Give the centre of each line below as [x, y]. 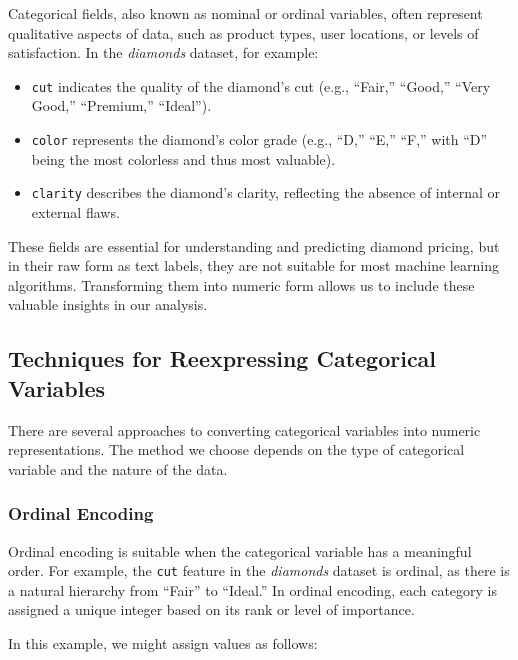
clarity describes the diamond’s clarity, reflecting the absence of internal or [266, 192]
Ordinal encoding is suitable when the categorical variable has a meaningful [240, 550]
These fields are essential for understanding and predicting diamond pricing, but [254, 245]
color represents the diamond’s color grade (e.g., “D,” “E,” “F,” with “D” [259, 139]
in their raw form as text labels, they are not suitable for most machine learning [253, 265]
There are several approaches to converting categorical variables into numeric [244, 429]
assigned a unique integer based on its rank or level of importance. [211, 609]
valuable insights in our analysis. [108, 304]
